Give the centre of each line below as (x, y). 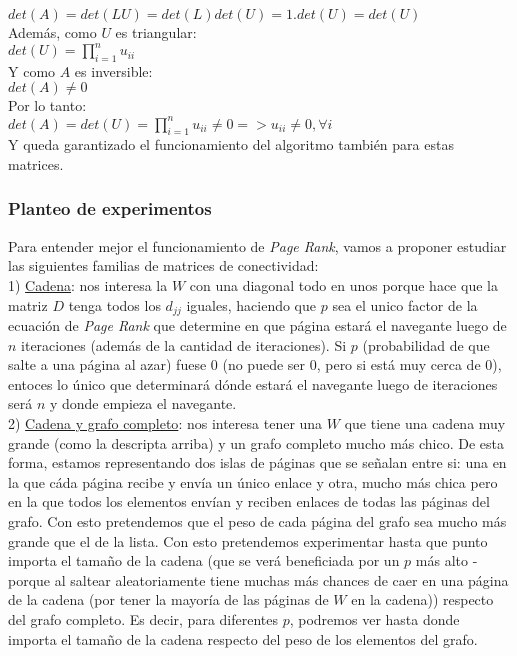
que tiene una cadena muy (425, 422)
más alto (441, 560)
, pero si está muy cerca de (398, 364)
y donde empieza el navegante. (143, 403)
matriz (28, 304)
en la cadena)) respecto (422, 599)
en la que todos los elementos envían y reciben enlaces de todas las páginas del (249, 501)
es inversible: (113, 70)
